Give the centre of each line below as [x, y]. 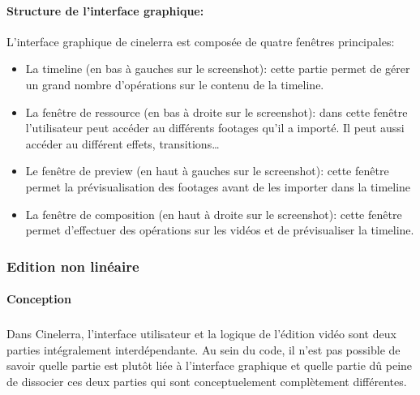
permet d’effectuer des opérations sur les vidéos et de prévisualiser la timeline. [220, 230]
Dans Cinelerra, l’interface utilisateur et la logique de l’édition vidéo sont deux [201, 334]
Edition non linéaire [73, 266]
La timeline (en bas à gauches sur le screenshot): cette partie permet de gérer [218, 69]
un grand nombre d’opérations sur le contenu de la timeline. [175, 84]
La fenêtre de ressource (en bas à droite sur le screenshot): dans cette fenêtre [216, 112]
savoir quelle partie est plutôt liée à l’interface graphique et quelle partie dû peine [210, 365]
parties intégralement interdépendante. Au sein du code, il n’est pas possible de [204, 349]
